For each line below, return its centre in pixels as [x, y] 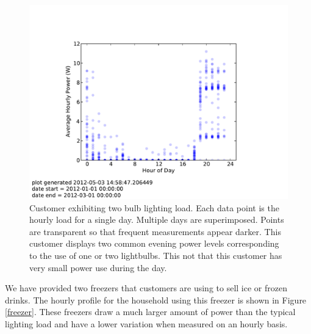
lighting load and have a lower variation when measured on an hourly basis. [146, 323]
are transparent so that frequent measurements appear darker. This [155, 231]
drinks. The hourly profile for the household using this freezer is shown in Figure [156, 300]
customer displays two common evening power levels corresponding [154, 243]
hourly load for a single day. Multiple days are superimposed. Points [157, 220]
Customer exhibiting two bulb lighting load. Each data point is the [154, 207]
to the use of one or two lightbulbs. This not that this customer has [156, 255]
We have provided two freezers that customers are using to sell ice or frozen [146, 288]
